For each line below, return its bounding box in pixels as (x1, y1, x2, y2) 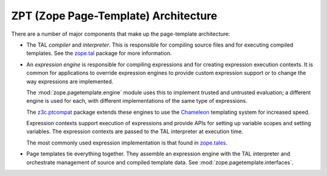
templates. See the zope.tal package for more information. (26, 50, 172, 57)
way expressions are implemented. (26, 77, 114, 85)
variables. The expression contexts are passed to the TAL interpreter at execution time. (26, 128, 243, 135)
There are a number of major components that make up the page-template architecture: (11, 30, 230, 37)
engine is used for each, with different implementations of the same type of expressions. (26, 97, 248, 105)
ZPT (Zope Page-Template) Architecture (11, 9, 217, 22)
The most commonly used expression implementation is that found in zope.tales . (26, 139, 228, 146)
